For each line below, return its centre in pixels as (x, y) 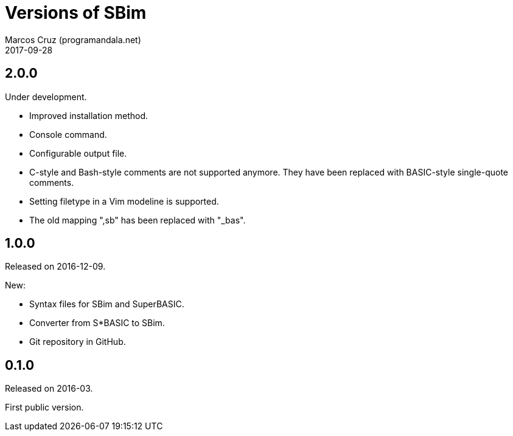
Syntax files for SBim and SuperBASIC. (107, 304)
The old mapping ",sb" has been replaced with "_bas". (138, 220)
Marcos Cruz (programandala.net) (73, 39)
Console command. (68, 134)
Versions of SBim (76, 13)
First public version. (44, 407)
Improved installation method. (89, 115)
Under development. (46, 97)
